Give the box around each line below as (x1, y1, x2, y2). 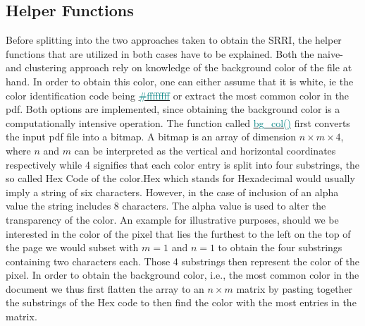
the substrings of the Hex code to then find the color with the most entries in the (6, 295, 357, 310)
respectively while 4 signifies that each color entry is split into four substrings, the (6, 157, 360, 171)
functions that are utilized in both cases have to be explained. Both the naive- (6, 46, 343, 61)
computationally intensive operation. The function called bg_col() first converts (6, 115, 350, 130)
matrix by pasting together (236, 281, 353, 296)
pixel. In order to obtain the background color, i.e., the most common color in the (6, 267, 359, 282)
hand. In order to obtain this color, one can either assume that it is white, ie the (6, 73, 354, 88)
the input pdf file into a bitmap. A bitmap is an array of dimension (6, 129, 297, 144)
